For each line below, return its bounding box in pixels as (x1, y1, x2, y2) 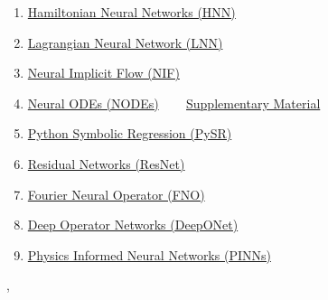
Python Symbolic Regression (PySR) (27, 124, 232, 143)
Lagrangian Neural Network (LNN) (27, 33, 223, 52)
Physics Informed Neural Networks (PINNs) (27, 245, 271, 264)
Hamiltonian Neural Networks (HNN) (27, 3, 236, 21)
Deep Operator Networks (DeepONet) (27, 215, 239, 234)
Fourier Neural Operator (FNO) (27, 184, 205, 203)
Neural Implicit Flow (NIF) (27, 63, 180, 82)
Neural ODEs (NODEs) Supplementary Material (27, 93, 321, 112)
